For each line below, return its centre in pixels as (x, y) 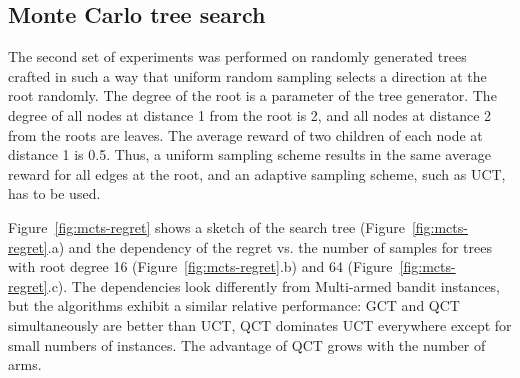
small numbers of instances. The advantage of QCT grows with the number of (247, 344)
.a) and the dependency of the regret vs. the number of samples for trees (269, 246)
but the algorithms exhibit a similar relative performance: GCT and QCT (234, 305)
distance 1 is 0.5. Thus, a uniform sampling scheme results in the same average (249, 154)
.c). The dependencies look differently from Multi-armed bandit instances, (274, 285)
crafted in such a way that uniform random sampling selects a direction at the (247, 75)
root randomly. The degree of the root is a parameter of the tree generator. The (252, 95)
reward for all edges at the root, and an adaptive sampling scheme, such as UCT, (257, 173)
